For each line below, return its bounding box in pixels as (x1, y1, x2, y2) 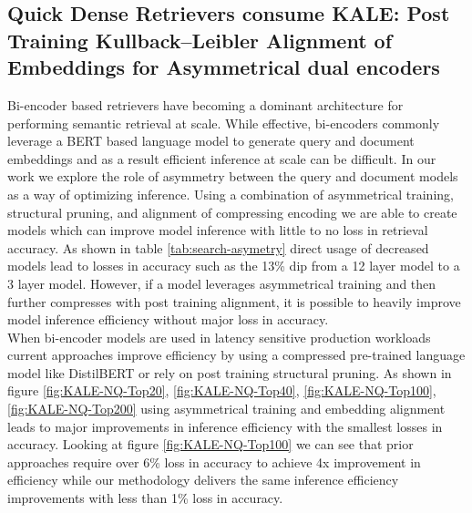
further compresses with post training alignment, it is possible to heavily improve (7, 292, 461, 311)
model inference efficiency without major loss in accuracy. (7, 310, 329, 329)
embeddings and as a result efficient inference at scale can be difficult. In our (7, 149, 436, 168)
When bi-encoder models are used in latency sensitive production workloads (7, 327, 431, 346)
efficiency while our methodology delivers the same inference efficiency (7, 470, 399, 489)
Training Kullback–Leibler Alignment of (7, 26, 393, 54)
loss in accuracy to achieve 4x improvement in (164, 452, 421, 471)
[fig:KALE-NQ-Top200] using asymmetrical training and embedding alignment (7, 399, 446, 418)
